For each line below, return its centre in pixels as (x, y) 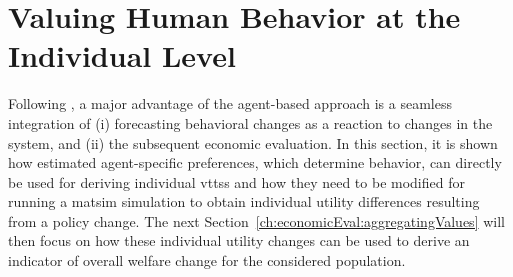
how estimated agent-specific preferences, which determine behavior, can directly (255, 162)
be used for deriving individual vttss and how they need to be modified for (236, 181)
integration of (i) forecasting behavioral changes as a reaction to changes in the (250, 122)
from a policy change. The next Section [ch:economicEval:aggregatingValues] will (256, 220)
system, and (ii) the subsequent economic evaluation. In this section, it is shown (253, 142)
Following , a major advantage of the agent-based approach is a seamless (230, 103)
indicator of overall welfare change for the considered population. (207, 260)
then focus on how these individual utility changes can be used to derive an (239, 240)
